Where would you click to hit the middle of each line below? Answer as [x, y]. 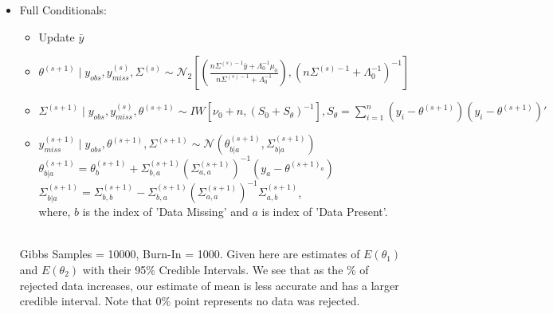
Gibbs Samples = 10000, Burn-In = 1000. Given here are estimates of [190, 254]
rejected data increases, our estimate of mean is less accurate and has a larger [209, 285]
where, [55, 212]
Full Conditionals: [63, 10]
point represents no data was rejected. [267, 301]
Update [57, 36]
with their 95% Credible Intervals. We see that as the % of [226, 269]
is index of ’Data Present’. [325, 212]
